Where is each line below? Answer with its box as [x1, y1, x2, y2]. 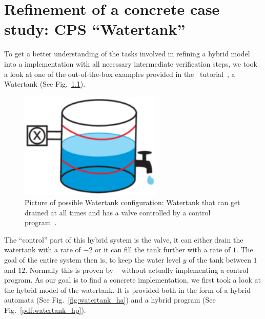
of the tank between [189, 254, 251, 265]
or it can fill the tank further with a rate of [95, 244, 231, 255]
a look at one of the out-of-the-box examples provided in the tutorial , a [4, 68, 235, 79]
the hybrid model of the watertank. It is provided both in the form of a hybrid [4, 284, 251, 295]
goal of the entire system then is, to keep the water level [4, 254, 181, 265]
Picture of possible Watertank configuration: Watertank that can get [25, 197, 240, 207]
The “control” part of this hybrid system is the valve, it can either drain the [4, 234, 243, 245]
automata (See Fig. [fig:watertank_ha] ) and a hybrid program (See [4, 294, 216, 305]
